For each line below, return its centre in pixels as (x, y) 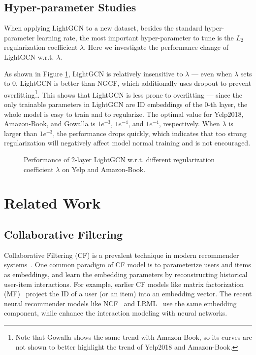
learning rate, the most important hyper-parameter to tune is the (135, 37)
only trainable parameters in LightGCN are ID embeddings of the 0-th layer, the (126, 104)
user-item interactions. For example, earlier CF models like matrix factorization (124, 284)
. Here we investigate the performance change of (156, 47)
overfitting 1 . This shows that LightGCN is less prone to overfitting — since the (123, 94)
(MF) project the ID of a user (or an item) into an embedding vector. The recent (128, 294)
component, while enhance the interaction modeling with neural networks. (116, 313)
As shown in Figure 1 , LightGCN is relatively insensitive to (94, 73)
